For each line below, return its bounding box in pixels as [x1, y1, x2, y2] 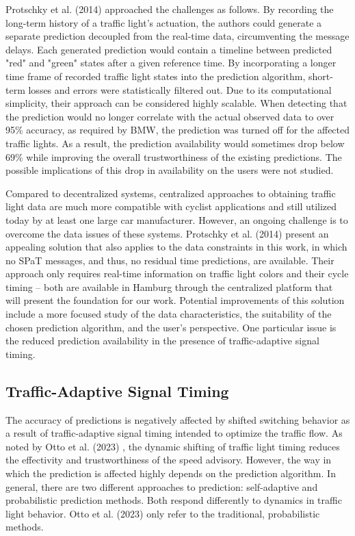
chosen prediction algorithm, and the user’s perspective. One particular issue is [5, 320, 337, 334]
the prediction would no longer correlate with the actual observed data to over [5, 109, 334, 123]
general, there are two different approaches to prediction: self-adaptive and [5, 479, 318, 494]
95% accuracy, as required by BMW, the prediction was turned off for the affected [5, 123, 350, 137]
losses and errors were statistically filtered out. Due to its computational [28, 82, 332, 97]
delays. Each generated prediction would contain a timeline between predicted [5, 42, 332, 56]
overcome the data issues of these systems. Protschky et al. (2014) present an [5, 226, 329, 240]
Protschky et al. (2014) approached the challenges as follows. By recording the [5, 2, 334, 16]
